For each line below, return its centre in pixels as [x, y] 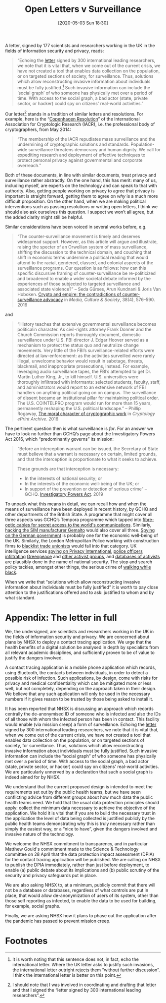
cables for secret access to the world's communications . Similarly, [84, 525]
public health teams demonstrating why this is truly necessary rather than [80, 824]
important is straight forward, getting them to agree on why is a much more [82, 196]
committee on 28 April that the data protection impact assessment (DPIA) [80, 854]
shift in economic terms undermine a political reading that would [83, 258]
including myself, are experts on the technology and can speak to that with [81, 186]
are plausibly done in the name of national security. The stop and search [79, 562]
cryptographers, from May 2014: [38, 129]
